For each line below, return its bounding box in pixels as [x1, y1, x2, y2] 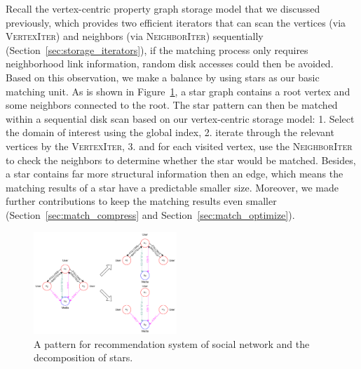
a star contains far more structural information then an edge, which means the [6, 166, 343, 181]
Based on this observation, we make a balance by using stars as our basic [6, 69, 320, 84]
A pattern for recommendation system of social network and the [34, 336, 310, 351]
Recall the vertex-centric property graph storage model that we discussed [6, 1, 320, 15]
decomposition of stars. [34, 350, 133, 365]
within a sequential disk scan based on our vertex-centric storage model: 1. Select [6, 111, 355, 126]
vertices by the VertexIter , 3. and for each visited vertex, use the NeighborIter [6, 138, 353, 153]
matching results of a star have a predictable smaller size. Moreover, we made [6, 180, 339, 194]
